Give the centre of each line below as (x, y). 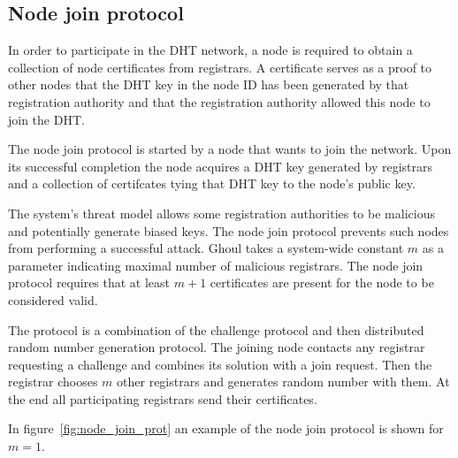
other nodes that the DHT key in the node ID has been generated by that (209, 84)
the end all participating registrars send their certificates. (163, 398)
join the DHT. (46, 119)
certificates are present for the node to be (322, 282)
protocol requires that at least (89, 282)
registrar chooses (53, 382)
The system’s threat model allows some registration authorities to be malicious (221, 213)
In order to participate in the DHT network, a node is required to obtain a (210, 50)
